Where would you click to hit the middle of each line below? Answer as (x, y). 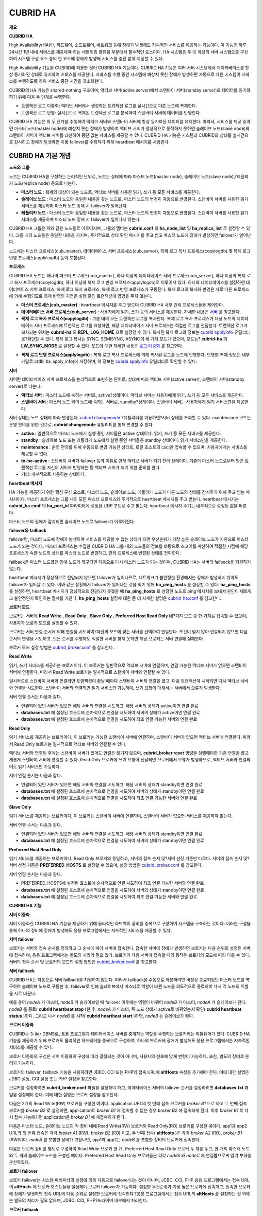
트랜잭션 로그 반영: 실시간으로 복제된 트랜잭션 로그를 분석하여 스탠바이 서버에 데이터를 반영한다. (111, 112)
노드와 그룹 (19, 167)
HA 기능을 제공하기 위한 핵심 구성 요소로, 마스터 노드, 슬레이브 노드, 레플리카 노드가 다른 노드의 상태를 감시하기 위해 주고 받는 (127, 492)
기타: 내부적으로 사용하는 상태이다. (54, 474)
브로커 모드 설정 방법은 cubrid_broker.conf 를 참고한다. (61, 647)
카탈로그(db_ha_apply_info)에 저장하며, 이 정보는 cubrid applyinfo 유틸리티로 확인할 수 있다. (109, 361)
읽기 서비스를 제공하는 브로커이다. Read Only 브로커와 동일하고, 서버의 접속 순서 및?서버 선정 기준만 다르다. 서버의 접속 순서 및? (129, 858)
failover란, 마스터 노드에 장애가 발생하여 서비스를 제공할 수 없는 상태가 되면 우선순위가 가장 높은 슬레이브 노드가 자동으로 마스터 (129, 539)
